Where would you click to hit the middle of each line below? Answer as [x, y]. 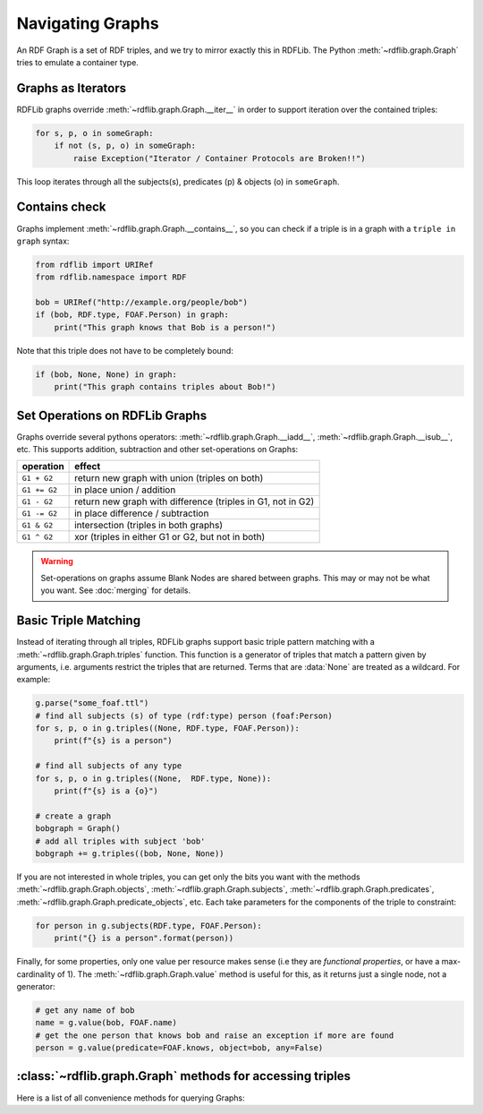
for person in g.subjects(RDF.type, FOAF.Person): [149, 925]
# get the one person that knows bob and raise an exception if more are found [215, 1035]
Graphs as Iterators [72, 88]
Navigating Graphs [88, 23]
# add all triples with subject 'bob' [120, 841]
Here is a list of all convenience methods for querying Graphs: [131, 1098]
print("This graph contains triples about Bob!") [165, 387]
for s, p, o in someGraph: [94, 133]
